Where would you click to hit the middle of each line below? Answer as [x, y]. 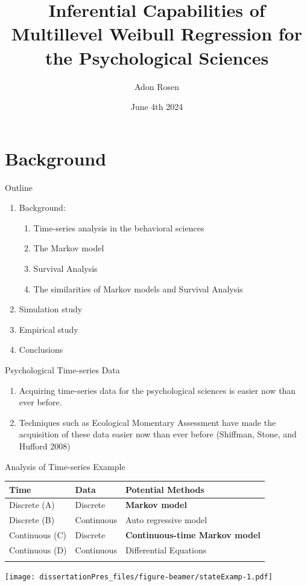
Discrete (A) [32, 505]
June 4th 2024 [157, 107]
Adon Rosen [157, 86]
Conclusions [41, 349]
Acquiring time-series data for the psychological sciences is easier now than [157, 390]
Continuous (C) [38, 535]
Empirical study [49, 329]
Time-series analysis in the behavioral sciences [119, 227]
